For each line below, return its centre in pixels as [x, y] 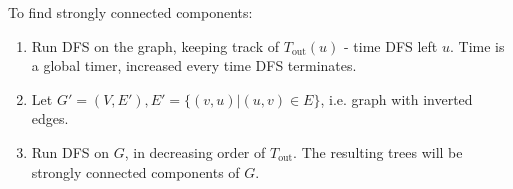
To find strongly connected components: [130, 12]
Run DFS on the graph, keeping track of [155, 45]
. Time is [477, 45]
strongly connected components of [135, 171]
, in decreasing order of [195, 151]
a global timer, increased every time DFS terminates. [194, 65]
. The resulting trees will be [378, 151]
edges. [50, 118]
